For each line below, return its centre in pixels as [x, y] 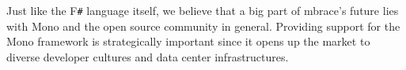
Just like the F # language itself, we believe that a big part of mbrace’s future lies [203, 10]
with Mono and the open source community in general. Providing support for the [203, 26]
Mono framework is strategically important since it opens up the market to [188, 41]
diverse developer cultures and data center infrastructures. [148, 56]
